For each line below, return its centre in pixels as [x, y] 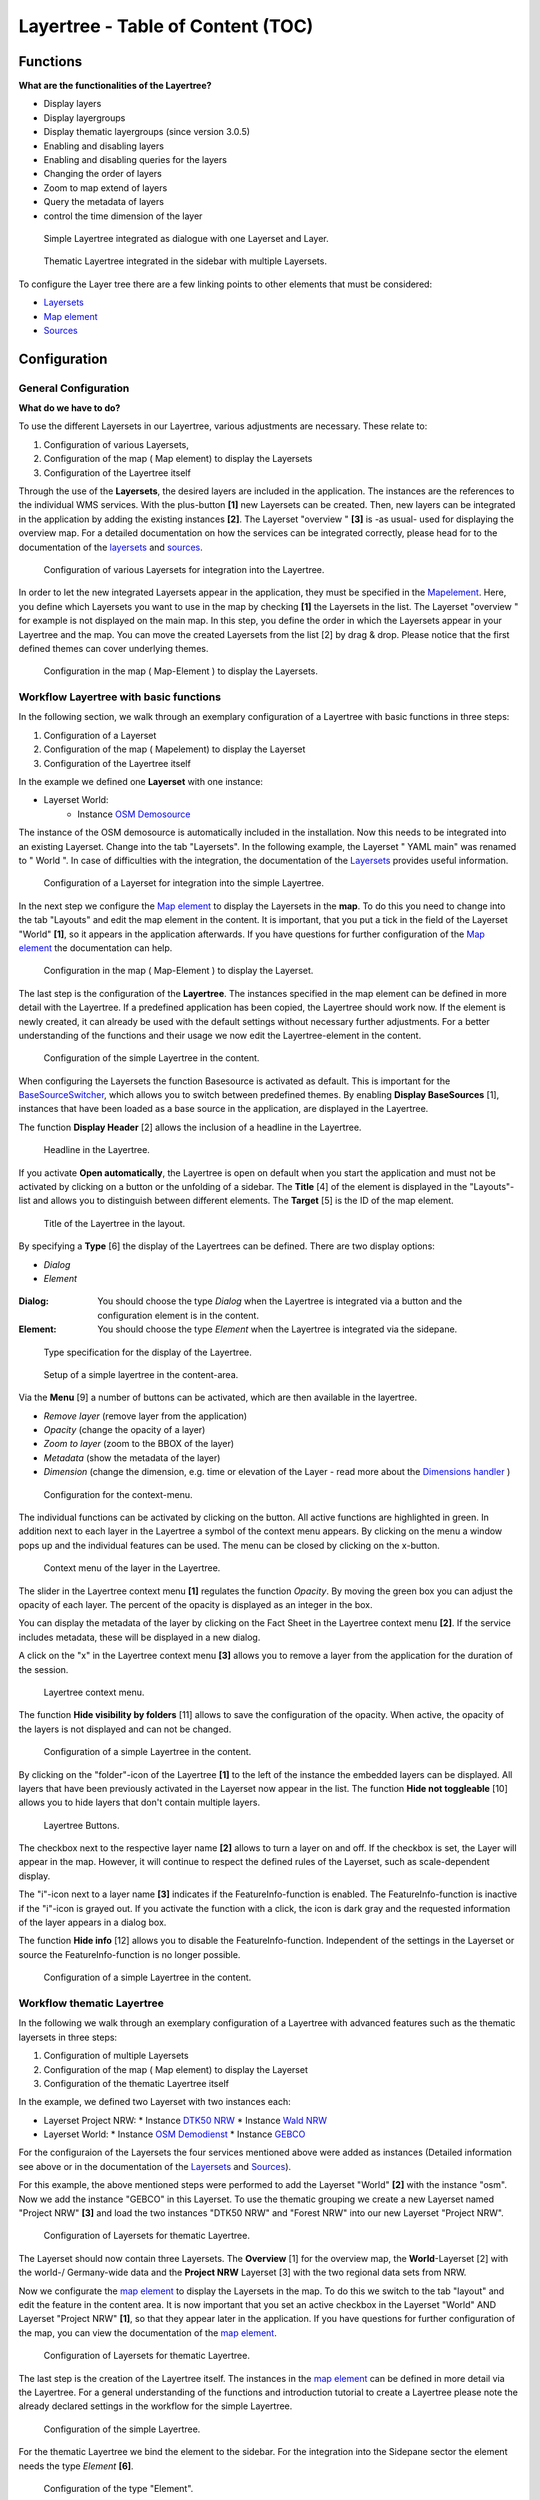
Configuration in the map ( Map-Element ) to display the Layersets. [181, 671]
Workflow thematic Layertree [91, 2003]
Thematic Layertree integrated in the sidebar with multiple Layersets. [185, 261]
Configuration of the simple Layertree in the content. [151, 1058]
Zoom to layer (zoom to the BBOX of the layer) [139, 1444]
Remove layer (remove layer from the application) [145, 1416]
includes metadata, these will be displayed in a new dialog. [139, 1637]
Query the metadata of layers [104, 202]
